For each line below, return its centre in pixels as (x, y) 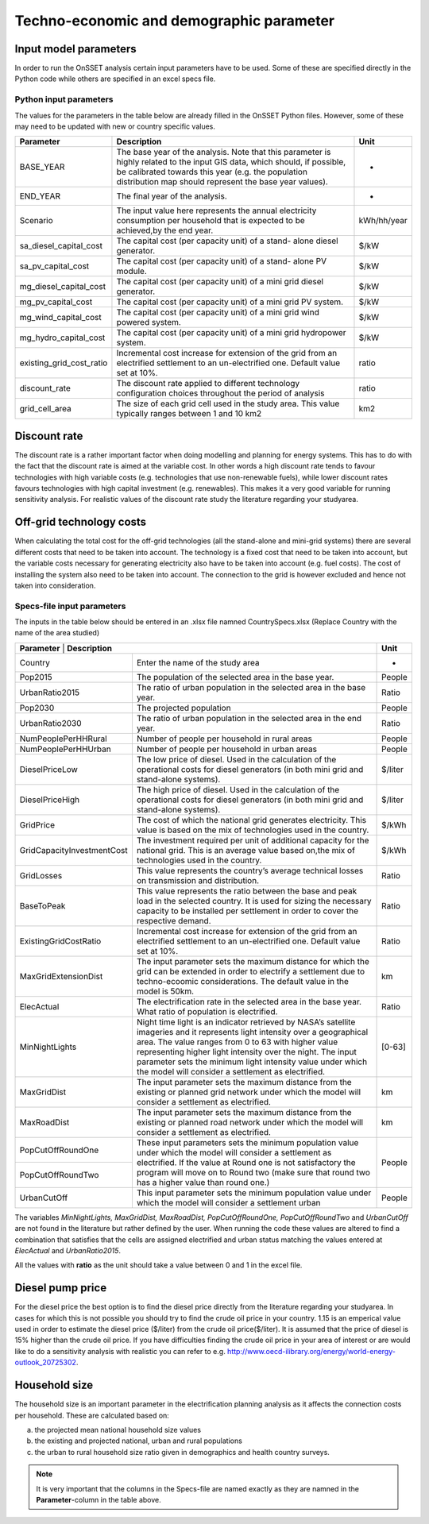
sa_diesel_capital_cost (61, 246)
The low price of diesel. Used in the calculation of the (236, 759)
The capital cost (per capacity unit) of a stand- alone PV (222, 261)
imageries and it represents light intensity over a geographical (252, 1032)
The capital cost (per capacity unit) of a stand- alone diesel (227, 241)
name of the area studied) (57, 633)
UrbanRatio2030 (51, 723)
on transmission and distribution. (198, 880)
